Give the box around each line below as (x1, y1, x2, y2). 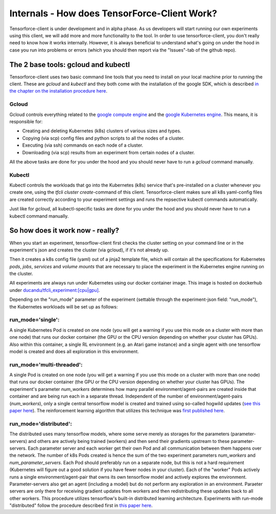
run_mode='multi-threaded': (9, 361, 83, 368)
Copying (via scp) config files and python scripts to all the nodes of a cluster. (22, 135, 185, 141)
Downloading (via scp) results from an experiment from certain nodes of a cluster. (22, 149, 195, 155)
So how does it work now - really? (9, 226, 120, 235)
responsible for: (9, 118, 43, 125)
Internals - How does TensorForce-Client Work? (9, 8, 217, 19)
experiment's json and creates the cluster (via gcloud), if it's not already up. (9, 247, 169, 253)
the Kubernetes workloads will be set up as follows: (9, 303, 118, 310)
